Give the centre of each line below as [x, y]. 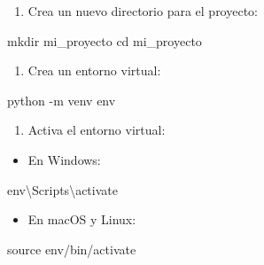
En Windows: [64, 159]
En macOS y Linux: [82, 219]
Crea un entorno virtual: [94, 70]
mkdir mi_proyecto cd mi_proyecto [105, 40]
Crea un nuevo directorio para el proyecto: [143, 11]
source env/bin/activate [72, 249]
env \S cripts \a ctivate [62, 189]
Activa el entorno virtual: [97, 130]
